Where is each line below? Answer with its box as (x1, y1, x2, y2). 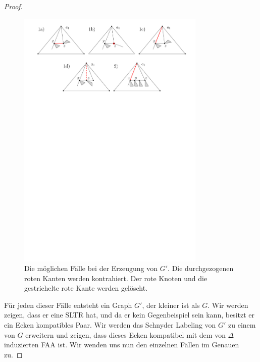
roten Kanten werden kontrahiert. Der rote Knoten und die (24, 273, 207, 283)
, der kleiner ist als (142, 299, 200, 310)
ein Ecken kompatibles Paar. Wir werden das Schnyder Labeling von (4, 320, 216, 330)
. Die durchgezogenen (168, 263, 234, 274)
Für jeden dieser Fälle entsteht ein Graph (4, 299, 132, 310)
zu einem (228, 320, 256, 330)
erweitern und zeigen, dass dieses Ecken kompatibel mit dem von (25, 329, 226, 340)
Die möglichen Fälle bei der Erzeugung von (24, 263, 158, 274)
